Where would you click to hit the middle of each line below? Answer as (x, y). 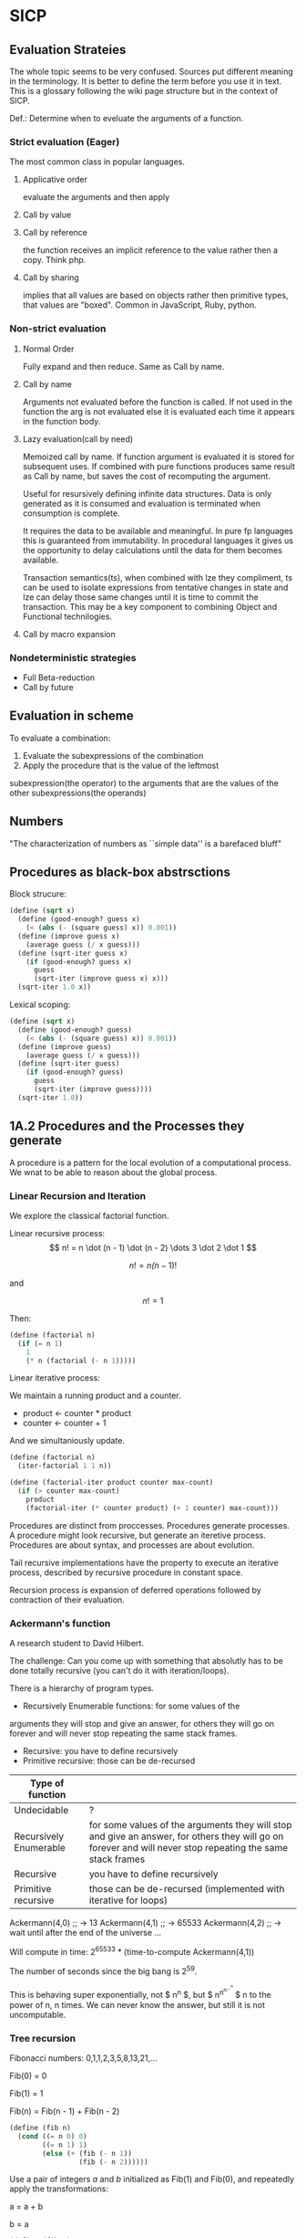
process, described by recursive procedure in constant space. (126, 1572)
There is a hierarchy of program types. (82, 1688)
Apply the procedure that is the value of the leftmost (121, 765)
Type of (47, 1783)
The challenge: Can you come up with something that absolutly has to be (147, 1660)
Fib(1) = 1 (26, 2094)
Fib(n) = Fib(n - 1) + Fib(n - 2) (65, 2111)
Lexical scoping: (40, 1004)
